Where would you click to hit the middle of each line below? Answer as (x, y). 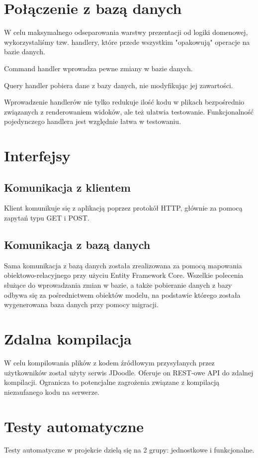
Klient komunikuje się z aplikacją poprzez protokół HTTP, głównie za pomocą (123, 208)
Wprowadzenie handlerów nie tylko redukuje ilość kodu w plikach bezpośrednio (124, 102)
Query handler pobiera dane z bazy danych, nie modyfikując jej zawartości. (119, 85)
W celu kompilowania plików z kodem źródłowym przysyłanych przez (109, 362)
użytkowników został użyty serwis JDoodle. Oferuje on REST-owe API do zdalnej (129, 372)
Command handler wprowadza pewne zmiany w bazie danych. (98, 68)
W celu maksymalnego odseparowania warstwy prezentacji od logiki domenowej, (126, 32)
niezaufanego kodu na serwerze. (52, 392)
